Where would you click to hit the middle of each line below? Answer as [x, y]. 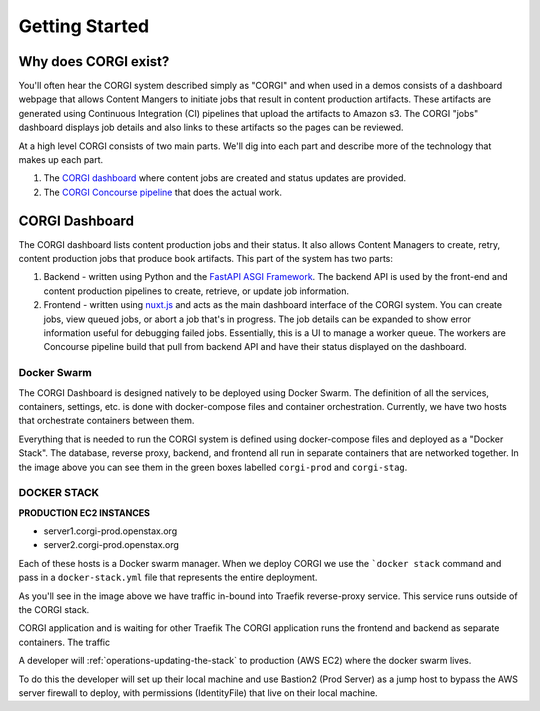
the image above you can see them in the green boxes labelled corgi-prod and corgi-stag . [213, 467]
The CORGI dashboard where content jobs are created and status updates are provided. [225, 178]
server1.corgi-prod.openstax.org [110, 531]
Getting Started [84, 26]
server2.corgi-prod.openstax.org [111, 545]
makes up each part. [61, 160]
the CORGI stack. [54, 610]
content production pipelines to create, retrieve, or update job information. [196, 291]
